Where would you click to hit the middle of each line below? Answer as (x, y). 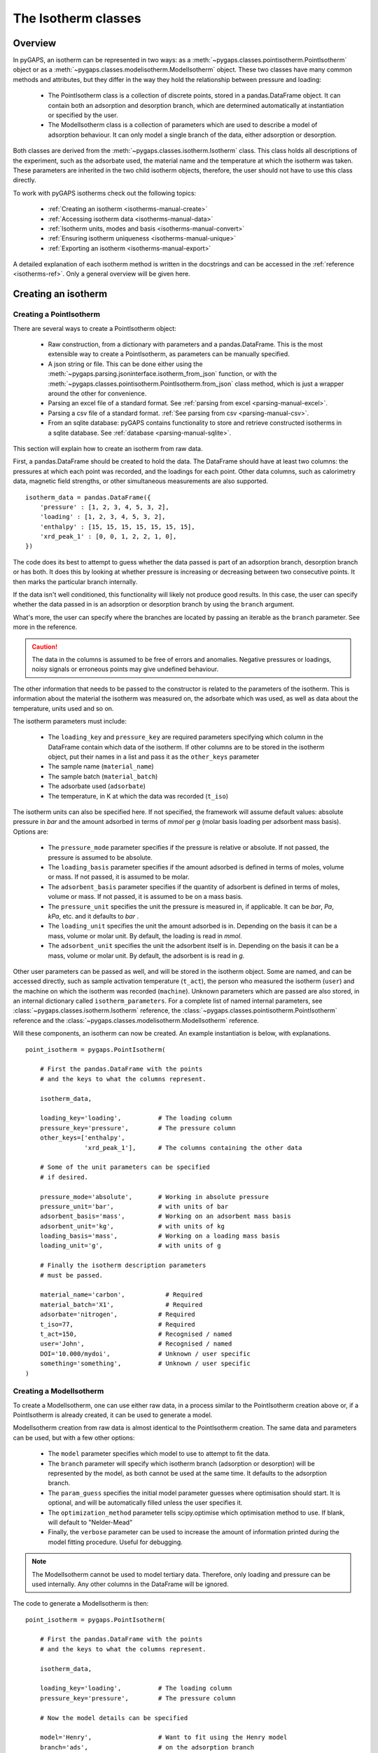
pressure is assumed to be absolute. (100, 857)
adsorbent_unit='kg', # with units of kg (132, 1226)
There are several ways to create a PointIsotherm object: (94, 328)
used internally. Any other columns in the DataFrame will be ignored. (130, 1584)
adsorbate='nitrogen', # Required (117, 1314)
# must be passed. (71, 1275)
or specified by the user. (83, 115)
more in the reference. (45, 627)
